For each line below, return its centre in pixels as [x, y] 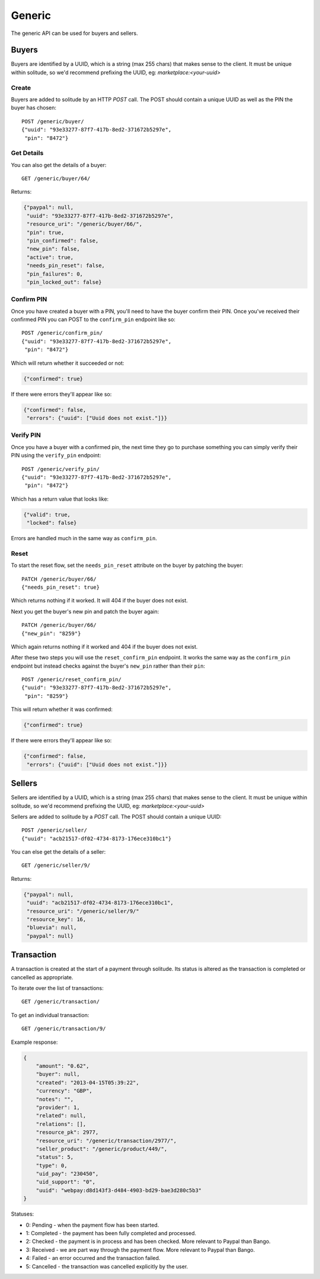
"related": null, [61, 1116]
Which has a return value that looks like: [60, 499]
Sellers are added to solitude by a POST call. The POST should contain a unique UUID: [116, 816]
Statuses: [23, 1214]
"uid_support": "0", [66, 1182]
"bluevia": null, [52, 928]
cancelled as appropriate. [42, 977]
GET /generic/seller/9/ [56, 866]
